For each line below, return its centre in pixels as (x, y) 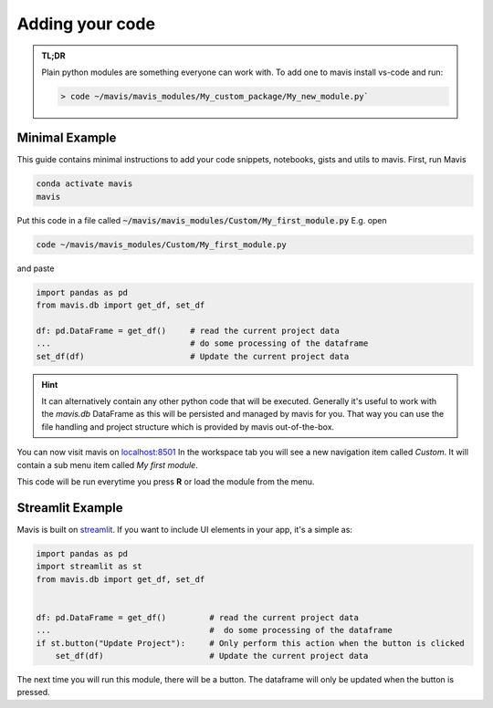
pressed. (33, 692)
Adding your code (86, 24)
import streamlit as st (89, 567)
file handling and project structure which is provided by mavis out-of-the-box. (188, 427)
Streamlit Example (70, 508)
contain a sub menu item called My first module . (107, 464)
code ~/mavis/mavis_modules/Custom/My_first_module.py (161, 245)
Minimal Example (67, 138)
